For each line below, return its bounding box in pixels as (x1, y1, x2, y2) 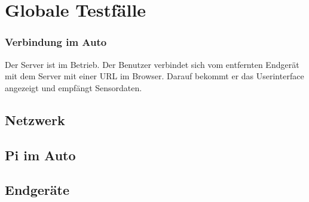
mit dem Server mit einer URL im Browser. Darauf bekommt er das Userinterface (5, 70, 304, 82)
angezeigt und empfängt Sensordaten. (5, 81, 142, 94)
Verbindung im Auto (5, 35, 107, 49)
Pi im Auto (5, 145, 76, 164)
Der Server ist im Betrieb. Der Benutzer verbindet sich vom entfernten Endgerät (5, 58, 299, 70)
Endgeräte (5, 181, 70, 199)
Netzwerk (5, 110, 65, 129)
